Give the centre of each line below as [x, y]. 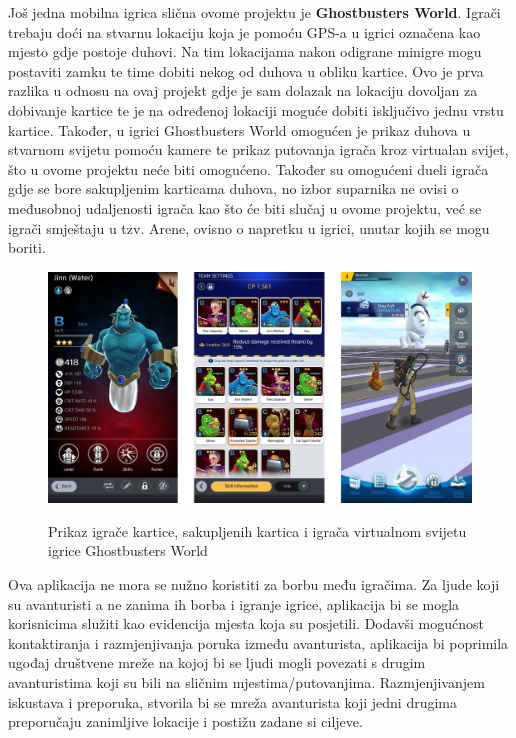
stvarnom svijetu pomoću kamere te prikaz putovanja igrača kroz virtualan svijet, [258, 149]
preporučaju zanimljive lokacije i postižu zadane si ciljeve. [185, 721]
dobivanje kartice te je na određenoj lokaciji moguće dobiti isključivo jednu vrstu [256, 109]
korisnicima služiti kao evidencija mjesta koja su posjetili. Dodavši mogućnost [246, 623]
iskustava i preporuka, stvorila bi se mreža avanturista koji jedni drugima [233, 701]
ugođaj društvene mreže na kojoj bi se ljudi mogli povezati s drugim [217, 662]
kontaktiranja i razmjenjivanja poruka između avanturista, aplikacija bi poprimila [258, 642]
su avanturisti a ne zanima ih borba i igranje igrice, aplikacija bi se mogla [234, 603]
